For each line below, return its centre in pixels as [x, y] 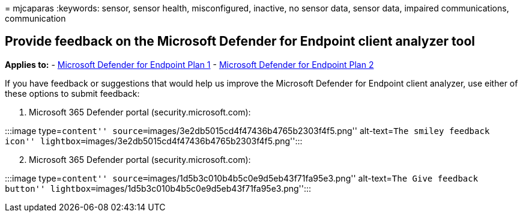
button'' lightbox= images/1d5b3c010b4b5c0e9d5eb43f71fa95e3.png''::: [158, 188]
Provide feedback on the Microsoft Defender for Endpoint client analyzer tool [240, 41]
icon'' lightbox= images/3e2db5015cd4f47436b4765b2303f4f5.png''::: [154, 141]
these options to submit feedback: [72, 93]
